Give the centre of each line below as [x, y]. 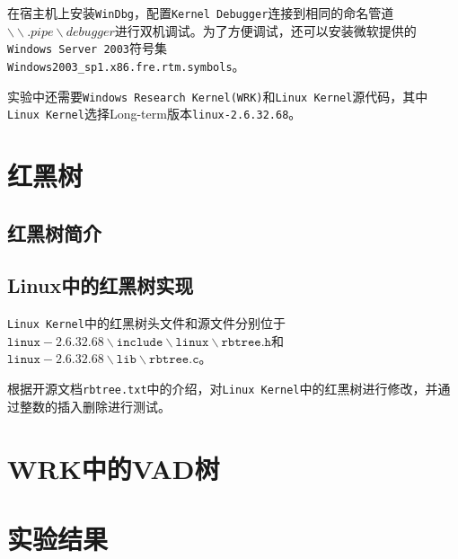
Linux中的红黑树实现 [101, 285]
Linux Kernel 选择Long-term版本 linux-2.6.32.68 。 [154, 114]
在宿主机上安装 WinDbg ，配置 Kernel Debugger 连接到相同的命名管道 [201, 13]
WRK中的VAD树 [114, 468]
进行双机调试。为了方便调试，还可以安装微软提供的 [265, 30]
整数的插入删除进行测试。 [95, 406]
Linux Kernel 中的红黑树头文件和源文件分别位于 [146, 323]
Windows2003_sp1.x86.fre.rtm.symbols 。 [126, 65]
